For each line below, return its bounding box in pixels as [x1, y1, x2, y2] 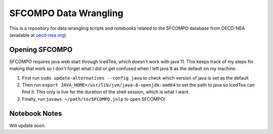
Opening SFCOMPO [9, 45, 73, 54]
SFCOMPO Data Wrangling [9, 8, 124, 19]
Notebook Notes [9, 109, 62, 118]
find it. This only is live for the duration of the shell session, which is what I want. [22, 89, 190, 95]
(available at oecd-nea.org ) [9, 32, 66, 38]
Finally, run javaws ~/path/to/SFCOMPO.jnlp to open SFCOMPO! [22, 96, 165, 102]
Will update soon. [9, 122, 46, 128]
